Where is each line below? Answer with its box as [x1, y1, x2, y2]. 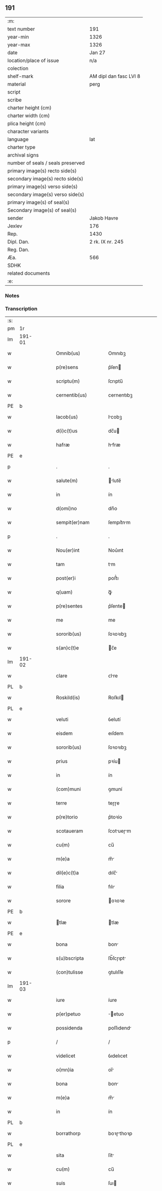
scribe [7, 97, 22, 103]
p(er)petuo [56, 1011, 81, 1017]
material [7, 80, 26, 87]
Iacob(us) [56, 414, 78, 420]
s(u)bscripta [56, 955, 84, 962]
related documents [7, 270, 50, 276]
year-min [7, 33, 29, 40]
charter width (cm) [7, 112, 50, 119]
